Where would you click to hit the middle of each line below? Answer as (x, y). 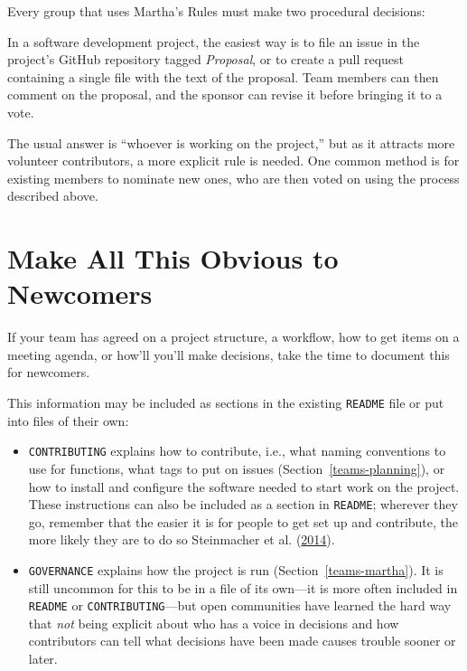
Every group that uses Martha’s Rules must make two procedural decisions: (216, 11)
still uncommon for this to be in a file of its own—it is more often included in (243, 587)
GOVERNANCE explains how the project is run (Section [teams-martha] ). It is (236, 569)
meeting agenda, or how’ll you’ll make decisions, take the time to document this (229, 354)
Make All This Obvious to (173, 258)
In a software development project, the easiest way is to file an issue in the (214, 41)
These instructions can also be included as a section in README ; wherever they (243, 504)
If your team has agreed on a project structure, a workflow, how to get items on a (233, 337)
